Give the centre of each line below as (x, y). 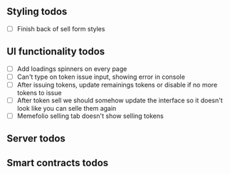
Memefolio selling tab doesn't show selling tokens (90, 116)
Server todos (36, 139)
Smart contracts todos (58, 163)
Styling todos (37, 12)
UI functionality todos (56, 51)
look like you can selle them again (67, 108)
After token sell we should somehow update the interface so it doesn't (120, 100)
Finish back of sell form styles (61, 28)
